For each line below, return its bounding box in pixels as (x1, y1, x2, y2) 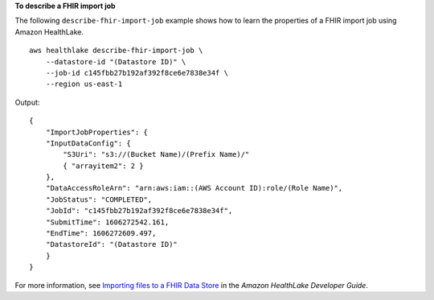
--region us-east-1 (45, 80, 123, 88)
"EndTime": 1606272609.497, (45, 229, 157, 238)
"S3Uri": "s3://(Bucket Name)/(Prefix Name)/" (63, 150, 250, 159)
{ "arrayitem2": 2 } (63, 161, 144, 171)
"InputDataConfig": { (45, 138, 132, 148)
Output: (14, 97, 40, 107)
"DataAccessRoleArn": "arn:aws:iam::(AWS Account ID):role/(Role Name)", (45, 183, 343, 193)
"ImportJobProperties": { (45, 127, 149, 137)
